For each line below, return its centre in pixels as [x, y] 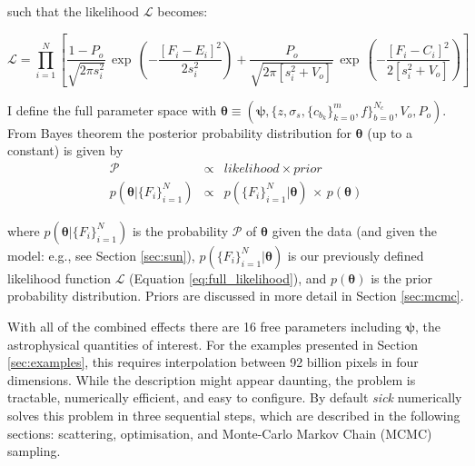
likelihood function [59, 278]
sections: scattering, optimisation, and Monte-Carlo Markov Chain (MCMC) [220, 433]
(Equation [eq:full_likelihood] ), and [228, 278]
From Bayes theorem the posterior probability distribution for [179, 132]
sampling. [34, 451]
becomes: [183, 11]
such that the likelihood [74, 11]
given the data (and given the [354, 230]
